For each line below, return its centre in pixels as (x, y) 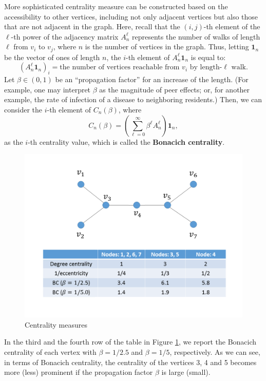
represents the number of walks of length (196, 36)
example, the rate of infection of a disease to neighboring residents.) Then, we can (133, 99)
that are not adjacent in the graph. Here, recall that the (92, 26)
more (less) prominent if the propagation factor (79, 372)
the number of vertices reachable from (120, 68)
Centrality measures (56, 324)
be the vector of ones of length (52, 57)
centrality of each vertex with (50, 351)
